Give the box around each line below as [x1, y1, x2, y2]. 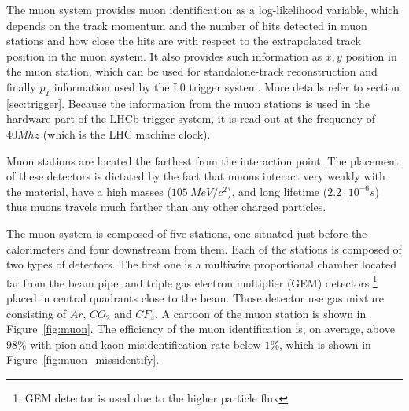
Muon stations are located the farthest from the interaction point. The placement [6, 152, 399, 168]
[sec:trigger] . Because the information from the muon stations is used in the [6, 94, 370, 111]
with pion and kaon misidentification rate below [30, 335, 261, 352]
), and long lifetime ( [227, 183, 328, 199]
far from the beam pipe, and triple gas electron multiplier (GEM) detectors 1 [6, 272, 378, 291]
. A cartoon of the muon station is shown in [155, 305, 367, 321]
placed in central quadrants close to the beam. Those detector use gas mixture [6, 289, 384, 305]
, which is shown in [279, 335, 371, 352]
